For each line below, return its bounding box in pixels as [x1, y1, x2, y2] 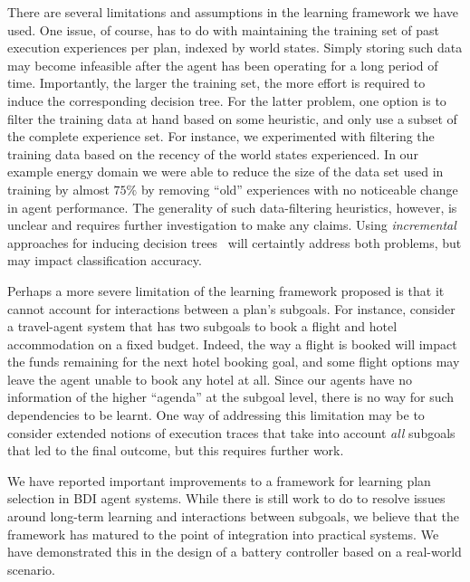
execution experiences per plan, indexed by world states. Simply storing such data [7, 38, 463, 57]
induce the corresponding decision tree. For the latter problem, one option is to [7, 91, 446, 110]
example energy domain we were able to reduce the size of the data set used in [7, 162, 444, 181]
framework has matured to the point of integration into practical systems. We [7, 524, 439, 543]
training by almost [7, 179, 110, 198]
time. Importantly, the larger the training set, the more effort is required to [7, 73, 426, 92]
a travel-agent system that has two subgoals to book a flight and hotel [7, 317, 398, 336]
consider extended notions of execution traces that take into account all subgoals [7, 423, 456, 442]
